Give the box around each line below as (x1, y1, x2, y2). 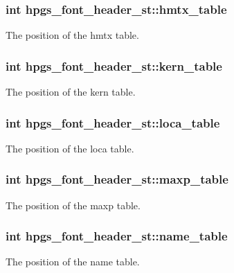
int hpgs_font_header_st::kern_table (6, 57, 222, 74)
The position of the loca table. (6, 141, 134, 155)
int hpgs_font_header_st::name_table (6, 227, 228, 245)
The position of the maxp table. (6, 197, 141, 212)
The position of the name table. (6, 254, 140, 269)
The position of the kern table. (6, 85, 136, 99)
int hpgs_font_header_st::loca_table (6, 114, 220, 131)
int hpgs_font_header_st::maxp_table (6, 170, 228, 188)
